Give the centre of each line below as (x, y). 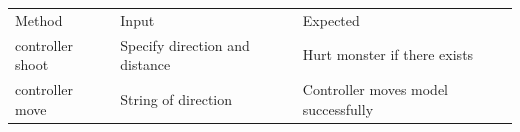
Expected (331, 19)
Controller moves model (375, 89)
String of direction (176, 98)
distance (145, 64)
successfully (338, 108)
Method (39, 19)
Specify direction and (185, 44)
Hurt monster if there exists (388, 54)
